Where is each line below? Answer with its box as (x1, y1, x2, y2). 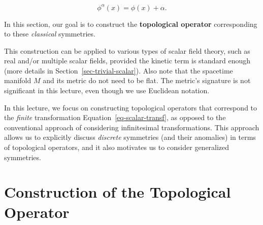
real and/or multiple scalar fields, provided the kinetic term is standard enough (4, 55, 251, 66)
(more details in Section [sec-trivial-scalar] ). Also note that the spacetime (4, 65, 233, 76)
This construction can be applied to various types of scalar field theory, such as (4, 45, 250, 56)
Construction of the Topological (4, 181, 231, 202)
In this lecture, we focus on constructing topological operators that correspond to (4, 102, 257, 113)
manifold (4, 75, 31, 86)
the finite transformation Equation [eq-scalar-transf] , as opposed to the (4, 112, 226, 123)
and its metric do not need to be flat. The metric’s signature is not (43, 75, 251, 86)
